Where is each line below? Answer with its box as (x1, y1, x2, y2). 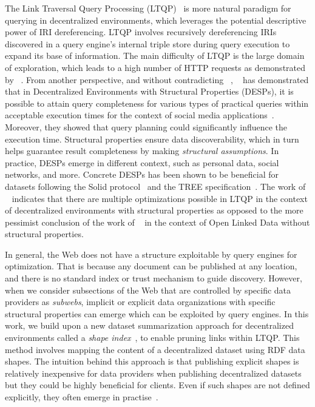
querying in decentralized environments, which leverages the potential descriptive (5, 13, 307, 26)
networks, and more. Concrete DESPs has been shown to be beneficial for (5, 168, 279, 181)
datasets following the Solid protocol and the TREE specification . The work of (5, 180, 306, 192)
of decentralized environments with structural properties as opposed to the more (5, 204, 303, 217)
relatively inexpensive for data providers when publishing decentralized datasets (5, 366, 302, 379)
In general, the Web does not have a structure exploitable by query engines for (5, 247, 297, 260)
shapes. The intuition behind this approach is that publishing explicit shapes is (5, 355, 299, 368)
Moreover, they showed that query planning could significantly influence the (5, 120, 288, 133)
